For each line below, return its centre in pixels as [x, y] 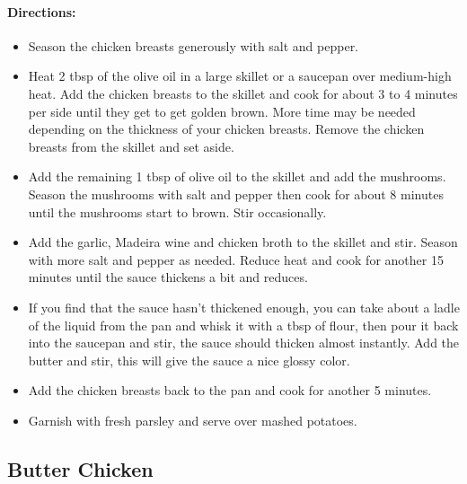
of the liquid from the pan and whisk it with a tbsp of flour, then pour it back [243, 325]
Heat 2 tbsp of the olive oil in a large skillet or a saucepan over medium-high [240, 76]
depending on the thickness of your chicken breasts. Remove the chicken [226, 129]
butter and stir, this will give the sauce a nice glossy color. [189, 360]
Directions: [42, 11]
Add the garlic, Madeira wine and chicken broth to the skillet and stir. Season [243, 242]
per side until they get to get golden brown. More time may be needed [222, 111]
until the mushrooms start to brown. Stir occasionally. [177, 211]
